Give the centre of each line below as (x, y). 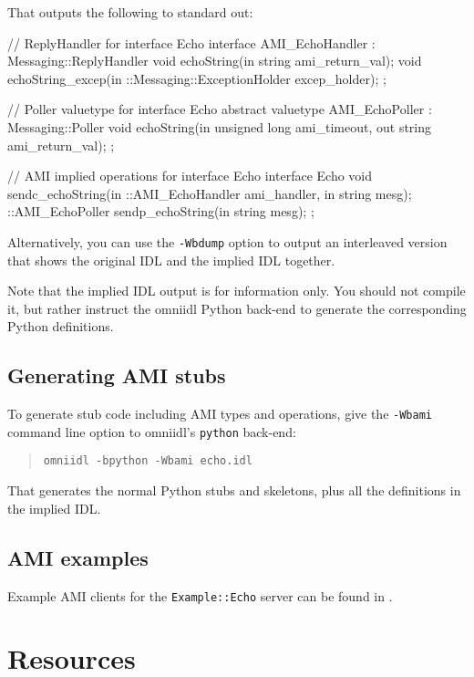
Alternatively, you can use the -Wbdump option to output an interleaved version (227, 241)
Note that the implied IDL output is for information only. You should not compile (237, 291)
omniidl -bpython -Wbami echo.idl (148, 461)
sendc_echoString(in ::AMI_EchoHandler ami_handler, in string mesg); (210, 193)
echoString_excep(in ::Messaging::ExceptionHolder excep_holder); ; (197, 78)
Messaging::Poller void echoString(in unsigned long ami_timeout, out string (220, 126)
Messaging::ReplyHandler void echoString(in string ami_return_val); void (215, 61)
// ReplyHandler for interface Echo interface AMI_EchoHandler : (191, 42)
